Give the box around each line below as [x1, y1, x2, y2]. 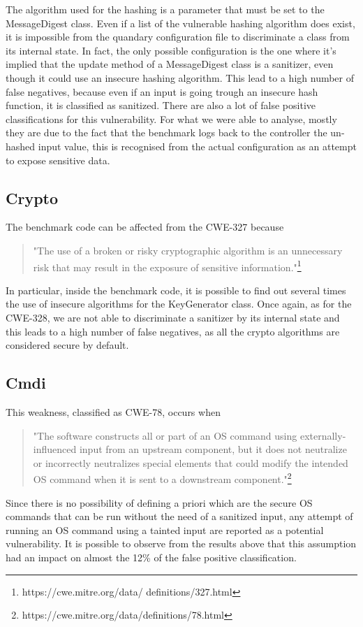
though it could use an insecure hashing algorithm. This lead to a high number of [6, 70, 355, 85]
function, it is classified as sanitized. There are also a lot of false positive [6, 98, 316, 113]
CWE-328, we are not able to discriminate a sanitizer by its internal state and [6, 310, 340, 324]
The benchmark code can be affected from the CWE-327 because [6, 219, 284, 234]
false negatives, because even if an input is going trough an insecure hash [6, 84, 318, 99]
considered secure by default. [6, 338, 129, 352]
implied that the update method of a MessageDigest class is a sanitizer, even [6, 57, 334, 71]
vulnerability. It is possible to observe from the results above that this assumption [6, 536, 357, 551]
